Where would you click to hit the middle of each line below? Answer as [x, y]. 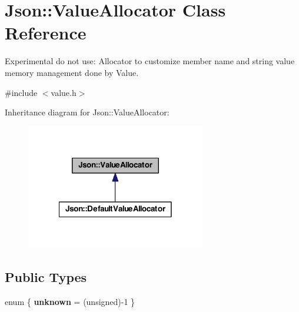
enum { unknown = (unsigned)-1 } [70, 302]
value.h [64, 92]
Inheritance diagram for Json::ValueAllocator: [87, 112]
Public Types [46, 277]
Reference [46, 33]
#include [21, 92]
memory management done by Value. [72, 72]
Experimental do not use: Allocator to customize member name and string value [150, 61]
